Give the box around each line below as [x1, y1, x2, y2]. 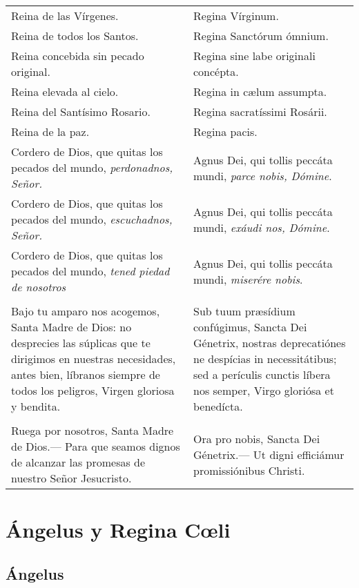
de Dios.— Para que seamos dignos [11, 438, 180, 454]
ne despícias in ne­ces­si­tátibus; [193, 351, 337, 366]
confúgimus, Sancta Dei [193, 319, 307, 335]
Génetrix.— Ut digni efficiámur [193, 446, 345, 462]
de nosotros [11, 279, 66, 295]
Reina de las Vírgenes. [11, 8, 119, 23]
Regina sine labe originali [193, 48, 316, 63]
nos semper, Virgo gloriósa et [193, 382, 334, 398]
